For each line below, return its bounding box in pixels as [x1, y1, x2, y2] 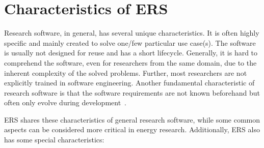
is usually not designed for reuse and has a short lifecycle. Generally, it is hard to [4, 47, 258, 58]
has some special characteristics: [4, 134, 104, 145]
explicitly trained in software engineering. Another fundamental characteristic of [4, 77, 255, 88]
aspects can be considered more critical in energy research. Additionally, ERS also [4, 124, 260, 135]
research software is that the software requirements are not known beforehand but [4, 87, 260, 98]
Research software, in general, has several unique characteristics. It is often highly [4, 27, 259, 38]
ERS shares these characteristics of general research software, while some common [4, 114, 260, 125]
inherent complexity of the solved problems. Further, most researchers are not [4, 67, 247, 78]
